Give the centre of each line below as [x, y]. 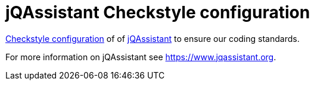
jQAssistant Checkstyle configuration [158, 12]
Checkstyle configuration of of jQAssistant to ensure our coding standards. [153, 38]
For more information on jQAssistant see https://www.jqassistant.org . [141, 57]
